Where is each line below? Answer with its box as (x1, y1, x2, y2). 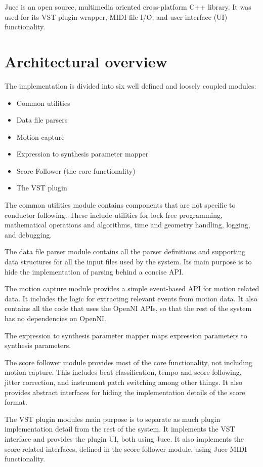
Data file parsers (16, 114, 68, 125)
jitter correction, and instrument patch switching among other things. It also (5, 376, 242, 387)
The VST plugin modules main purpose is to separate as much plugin (5, 413, 221, 424)
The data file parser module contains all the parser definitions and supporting (5, 246, 246, 257)
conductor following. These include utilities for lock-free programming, (5, 209, 223, 220)
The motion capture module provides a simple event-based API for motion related (5, 283, 259, 294)
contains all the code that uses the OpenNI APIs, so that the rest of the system (5, 303, 252, 314)
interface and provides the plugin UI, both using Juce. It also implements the (5, 433, 244, 444)
